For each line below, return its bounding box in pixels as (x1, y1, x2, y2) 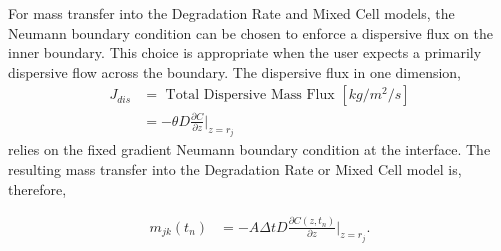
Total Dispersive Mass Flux (165, 88, 335, 103)
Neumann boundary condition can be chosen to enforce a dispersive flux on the (8, 22, 493, 43)
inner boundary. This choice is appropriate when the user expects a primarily (8, 42, 482, 63)
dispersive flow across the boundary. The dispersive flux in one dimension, (8, 61, 461, 82)
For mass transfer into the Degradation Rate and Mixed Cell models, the (8, 3, 455, 23)
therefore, (8, 178, 67, 199)
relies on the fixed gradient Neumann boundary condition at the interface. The (8, 139, 491, 160)
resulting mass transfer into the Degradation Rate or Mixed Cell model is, (8, 158, 462, 179)
